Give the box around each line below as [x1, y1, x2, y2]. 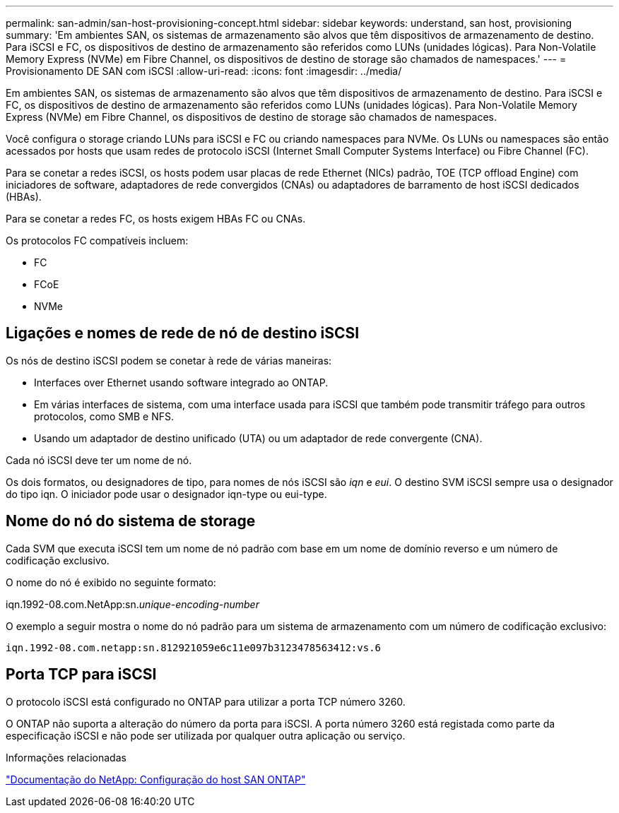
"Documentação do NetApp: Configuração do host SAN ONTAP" [6, 773, 306, 785]
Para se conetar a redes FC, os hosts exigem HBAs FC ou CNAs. [6, 213, 306, 225]
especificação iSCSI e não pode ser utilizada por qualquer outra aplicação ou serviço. [6, 729, 406, 742]
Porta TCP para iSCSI [6, 665, 157, 684]
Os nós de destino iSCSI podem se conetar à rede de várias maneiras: [6, 354, 332, 367]
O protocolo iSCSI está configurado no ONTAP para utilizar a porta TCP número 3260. [6, 695, 406, 708]
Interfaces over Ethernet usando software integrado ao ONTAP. [34, 376, 329, 388]
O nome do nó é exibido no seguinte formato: [6, 576, 216, 588]
